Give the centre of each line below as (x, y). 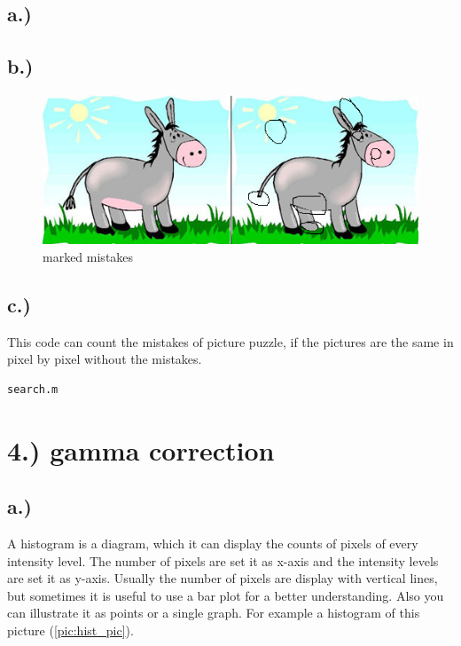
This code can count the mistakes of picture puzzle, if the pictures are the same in (230, 341)
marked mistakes (88, 256)
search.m (33, 389)
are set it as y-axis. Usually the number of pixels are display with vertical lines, (223, 578)
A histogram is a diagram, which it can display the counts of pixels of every (213, 543)
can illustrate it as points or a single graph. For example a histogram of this (214, 613)
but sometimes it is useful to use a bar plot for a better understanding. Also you (226, 595)
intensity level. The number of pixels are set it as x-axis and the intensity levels (223, 560)
